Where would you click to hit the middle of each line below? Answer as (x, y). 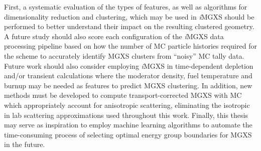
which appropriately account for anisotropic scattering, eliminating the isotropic (127, 105)
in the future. (25, 144)
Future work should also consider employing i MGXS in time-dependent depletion (129, 65)
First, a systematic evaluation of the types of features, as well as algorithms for (126, 7)
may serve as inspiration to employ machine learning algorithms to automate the (128, 125)
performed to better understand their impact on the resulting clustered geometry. (129, 26)
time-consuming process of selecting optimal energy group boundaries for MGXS (128, 134)
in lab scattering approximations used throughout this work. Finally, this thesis (126, 115)
